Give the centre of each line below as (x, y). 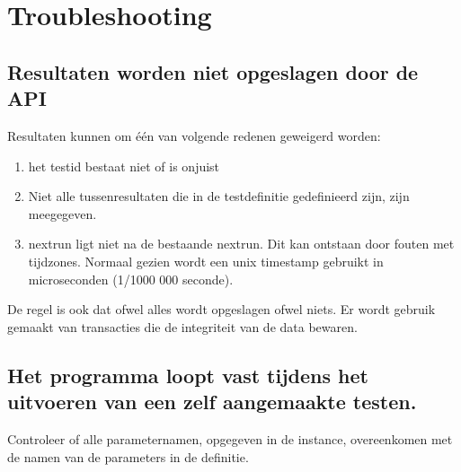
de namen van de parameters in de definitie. (128, 456)
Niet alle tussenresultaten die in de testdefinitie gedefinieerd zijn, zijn (219, 196)
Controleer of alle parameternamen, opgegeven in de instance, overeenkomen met (230, 438)
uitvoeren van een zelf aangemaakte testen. (212, 402)
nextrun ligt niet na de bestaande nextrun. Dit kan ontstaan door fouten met (241, 244)
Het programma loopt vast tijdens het (188, 375)
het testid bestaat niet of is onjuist (124, 166)
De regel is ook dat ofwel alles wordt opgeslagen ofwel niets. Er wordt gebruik (222, 309)
